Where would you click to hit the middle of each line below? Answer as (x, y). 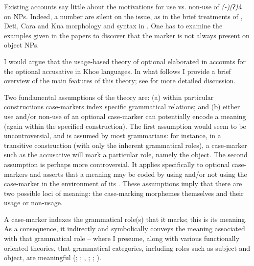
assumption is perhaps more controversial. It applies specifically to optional (117, 164)
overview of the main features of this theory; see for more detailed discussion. (120, 81)
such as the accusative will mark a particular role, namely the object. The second (126, 155)
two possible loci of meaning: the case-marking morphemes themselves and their (124, 193)
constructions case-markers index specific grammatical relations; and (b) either (122, 107)
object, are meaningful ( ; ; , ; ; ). (53, 257)
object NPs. (22, 45)
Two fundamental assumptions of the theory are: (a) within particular (109, 97)
